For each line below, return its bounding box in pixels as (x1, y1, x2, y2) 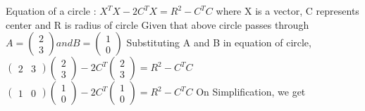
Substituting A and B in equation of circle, (126, 35, 311, 50)
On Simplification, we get (196, 84, 306, 99)
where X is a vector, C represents (216, 4, 359, 18)
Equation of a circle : (6, 4, 97, 18)
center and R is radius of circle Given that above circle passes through (6, 17, 309, 32)
